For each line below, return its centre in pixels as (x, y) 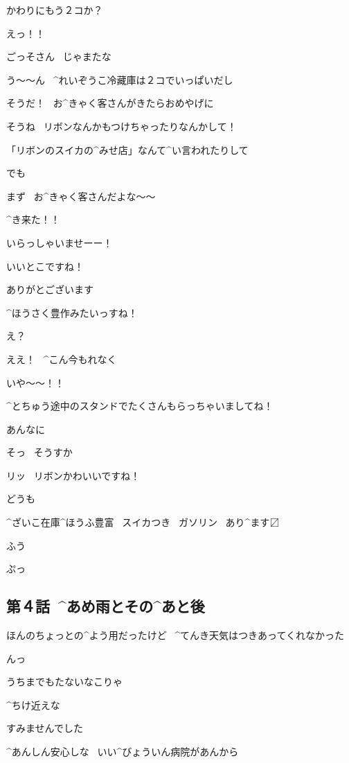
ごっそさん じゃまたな (59, 56)
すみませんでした (45, 728)
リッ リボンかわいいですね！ (73, 475)
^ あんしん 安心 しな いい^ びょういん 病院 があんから (123, 752)
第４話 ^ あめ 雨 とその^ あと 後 (106, 606)
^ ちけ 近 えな (33, 704)
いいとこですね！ (45, 266)
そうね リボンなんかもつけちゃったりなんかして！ (122, 126)
